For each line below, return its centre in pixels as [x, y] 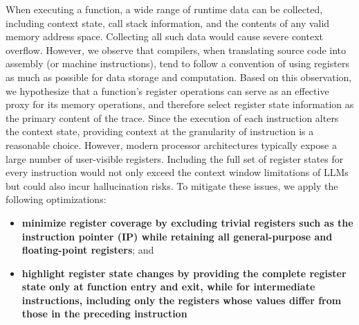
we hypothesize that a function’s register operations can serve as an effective [167, 90]
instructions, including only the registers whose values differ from [182, 300]
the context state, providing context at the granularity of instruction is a [160, 131]
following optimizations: [56, 199]
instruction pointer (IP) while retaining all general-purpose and [177, 236]
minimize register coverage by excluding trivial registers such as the [187, 222]
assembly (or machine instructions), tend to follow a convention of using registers [177, 63]
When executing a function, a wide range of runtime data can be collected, [164, 9]
